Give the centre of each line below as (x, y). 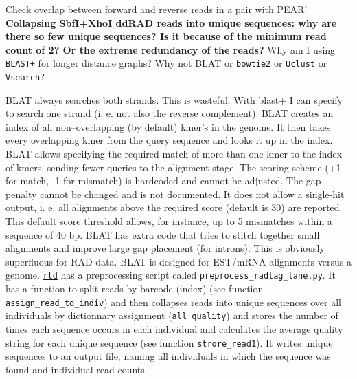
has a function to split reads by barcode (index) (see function (135, 289)
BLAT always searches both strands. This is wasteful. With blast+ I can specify (174, 99)
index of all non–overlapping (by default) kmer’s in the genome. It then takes (168, 126)
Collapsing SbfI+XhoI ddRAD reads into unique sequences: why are (171, 22)
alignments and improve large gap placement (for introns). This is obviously (165, 248)
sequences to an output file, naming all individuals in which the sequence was (168, 356)
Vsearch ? (25, 77)
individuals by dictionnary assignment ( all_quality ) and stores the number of (172, 315)
